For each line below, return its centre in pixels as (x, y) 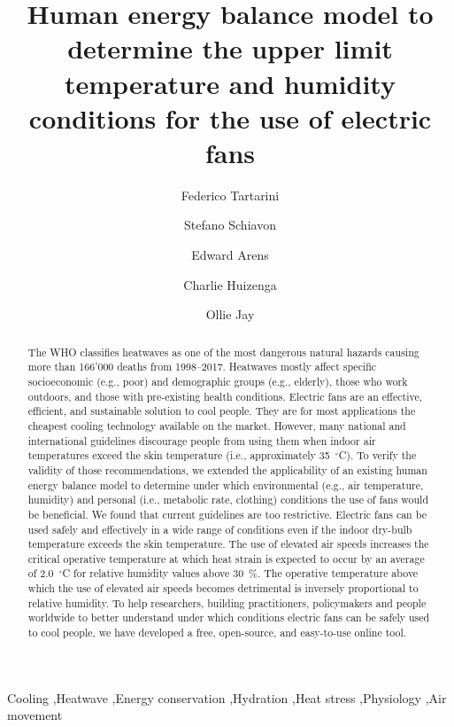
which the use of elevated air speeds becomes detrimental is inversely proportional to (223, 588)
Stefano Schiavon (230, 225)
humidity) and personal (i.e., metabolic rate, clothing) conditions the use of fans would (228, 500)
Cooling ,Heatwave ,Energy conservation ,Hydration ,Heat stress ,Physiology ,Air (227, 697)
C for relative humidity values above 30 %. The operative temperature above (240, 573)
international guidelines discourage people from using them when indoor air (202, 440)
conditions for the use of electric (230, 117)
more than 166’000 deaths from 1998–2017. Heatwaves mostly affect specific (202, 367)
